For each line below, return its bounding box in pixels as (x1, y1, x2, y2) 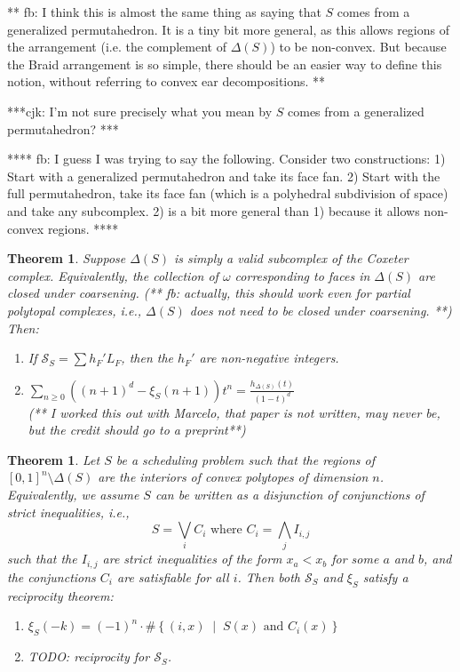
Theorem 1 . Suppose (7, 249, 126, 268)
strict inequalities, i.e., (7, 502, 130, 521)
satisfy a (362, 567, 408, 586)
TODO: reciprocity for (28, 647, 150, 666)
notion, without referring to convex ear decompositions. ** (7, 72, 326, 91)
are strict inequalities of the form (102, 549, 282, 568)
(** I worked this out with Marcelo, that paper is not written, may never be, (28, 403, 440, 421)
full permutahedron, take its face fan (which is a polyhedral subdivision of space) (7, 184, 448, 203)
